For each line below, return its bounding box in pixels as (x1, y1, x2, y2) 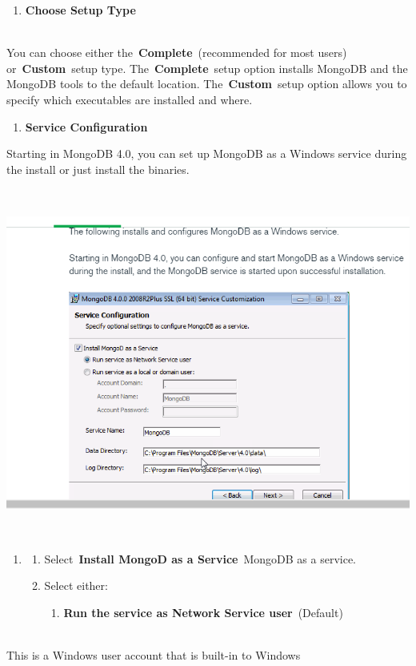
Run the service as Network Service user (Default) (63, 604, 343, 621)
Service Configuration (25, 118, 148, 135)
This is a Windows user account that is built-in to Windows (6, 647, 301, 664)
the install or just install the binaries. (6, 160, 190, 177)
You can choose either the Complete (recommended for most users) (6, 44, 347, 61)
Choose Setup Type (25, 2, 136, 18)
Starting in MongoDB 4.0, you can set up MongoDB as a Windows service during (6, 145, 407, 162)
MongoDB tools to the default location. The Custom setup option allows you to (6, 75, 407, 92)
